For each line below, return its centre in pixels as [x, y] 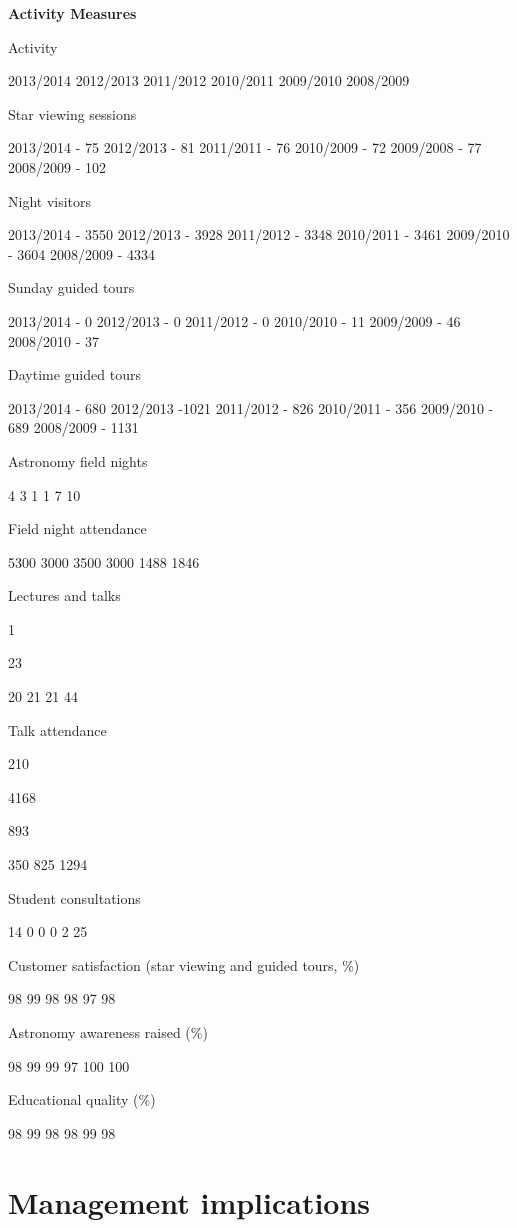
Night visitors [50, 200]
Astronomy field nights [78, 460]
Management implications [189, 1201]
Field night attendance [77, 528]
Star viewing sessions [72, 113]
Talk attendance [57, 729]
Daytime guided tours [74, 374]
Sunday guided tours [71, 287]
